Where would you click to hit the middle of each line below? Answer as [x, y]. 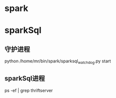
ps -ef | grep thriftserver [29, 90]
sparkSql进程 [25, 79]
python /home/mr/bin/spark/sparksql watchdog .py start [58, 61]
